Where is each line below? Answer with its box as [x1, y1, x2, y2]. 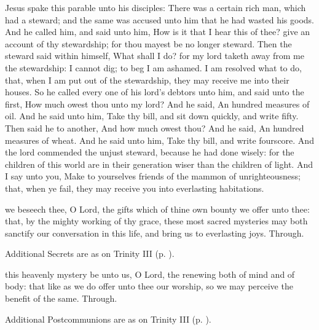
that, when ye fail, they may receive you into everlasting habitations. [5, 181, 264, 194]
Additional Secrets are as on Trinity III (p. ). [5, 247, 175, 260]
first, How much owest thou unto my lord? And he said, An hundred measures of [5, 97, 310, 110]
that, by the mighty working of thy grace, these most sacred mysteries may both [5, 214, 308, 227]
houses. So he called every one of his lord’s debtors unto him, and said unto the [5, 85, 304, 98]
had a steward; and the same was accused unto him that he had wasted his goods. [5, 13, 314, 26]
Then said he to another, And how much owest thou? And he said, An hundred [5, 121, 304, 134]
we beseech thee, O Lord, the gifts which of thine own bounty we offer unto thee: [5, 202, 310, 215]
